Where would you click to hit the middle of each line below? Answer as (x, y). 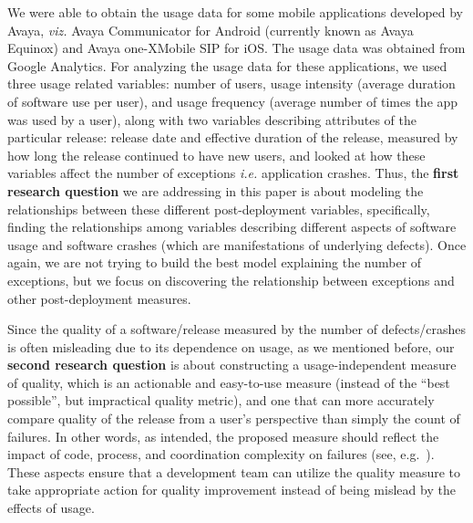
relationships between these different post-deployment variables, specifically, (219, 209)
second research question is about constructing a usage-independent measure (232, 365)
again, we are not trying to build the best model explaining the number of (215, 262)
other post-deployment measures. (99, 298)
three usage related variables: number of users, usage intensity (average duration (231, 84)
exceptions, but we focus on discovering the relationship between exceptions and (231, 280)
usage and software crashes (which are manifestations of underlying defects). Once (237, 244)
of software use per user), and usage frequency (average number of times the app (233, 101)
